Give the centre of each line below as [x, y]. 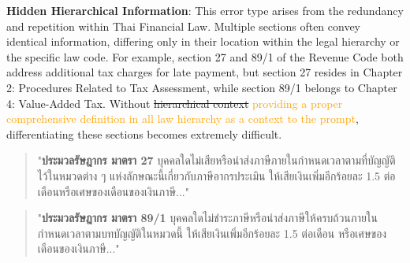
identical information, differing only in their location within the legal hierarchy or [203, 41]
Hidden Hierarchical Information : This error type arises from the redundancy [205, 10]
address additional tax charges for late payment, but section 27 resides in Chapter [205, 72]
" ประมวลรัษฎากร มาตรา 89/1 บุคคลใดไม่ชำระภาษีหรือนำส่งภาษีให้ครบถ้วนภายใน [207, 218]
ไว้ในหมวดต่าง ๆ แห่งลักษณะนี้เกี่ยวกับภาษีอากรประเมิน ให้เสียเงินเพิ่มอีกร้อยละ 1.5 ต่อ [216, 175]
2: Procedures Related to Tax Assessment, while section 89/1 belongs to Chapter [202, 87]
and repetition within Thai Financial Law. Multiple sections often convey [184, 26]
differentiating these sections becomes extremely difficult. [144, 133]
